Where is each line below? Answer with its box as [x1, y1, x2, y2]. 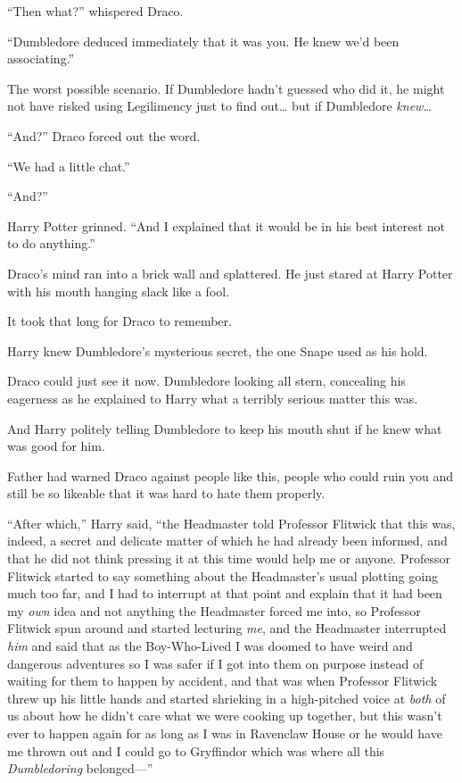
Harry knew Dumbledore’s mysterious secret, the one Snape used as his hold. [7, 341, 428, 360]
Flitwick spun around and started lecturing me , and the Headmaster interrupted [7, 619, 447, 637]
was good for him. [7, 437, 105, 455]
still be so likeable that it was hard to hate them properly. [7, 484, 326, 503]
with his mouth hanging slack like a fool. [7, 281, 230, 300]
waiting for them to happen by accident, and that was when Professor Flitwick [7, 671, 438, 690]
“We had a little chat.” [7, 156, 130, 175]
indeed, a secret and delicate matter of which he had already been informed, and [7, 531, 448, 550]
